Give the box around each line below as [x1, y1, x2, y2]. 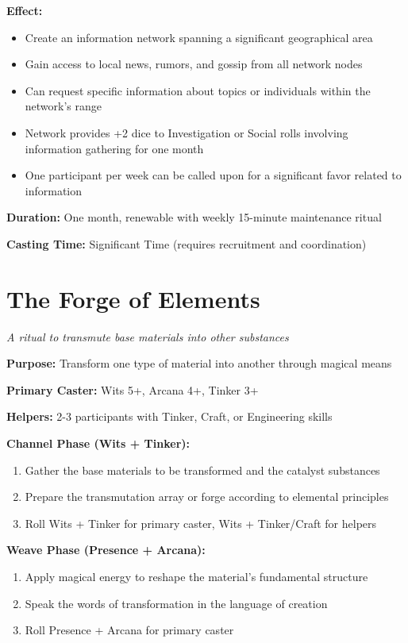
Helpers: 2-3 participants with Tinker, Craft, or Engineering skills [6, 408, 333, 425]
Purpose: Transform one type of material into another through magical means [6, 355, 392, 372]
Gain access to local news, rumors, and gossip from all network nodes [25, 56, 363, 72]
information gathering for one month [25, 140, 204, 156]
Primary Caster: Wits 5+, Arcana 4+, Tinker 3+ [6, 381, 259, 398]
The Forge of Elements [6, 282, 260, 314]
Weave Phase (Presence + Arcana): [6, 541, 206, 558]
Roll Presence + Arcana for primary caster [25, 622, 234, 638]
